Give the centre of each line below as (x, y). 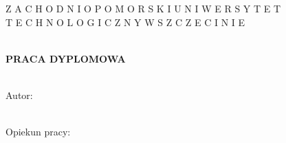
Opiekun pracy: (38, 132)
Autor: (19, 95)
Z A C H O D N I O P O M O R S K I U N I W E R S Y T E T (143, 8)
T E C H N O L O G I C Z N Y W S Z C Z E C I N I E (125, 22)
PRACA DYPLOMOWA (66, 58)
